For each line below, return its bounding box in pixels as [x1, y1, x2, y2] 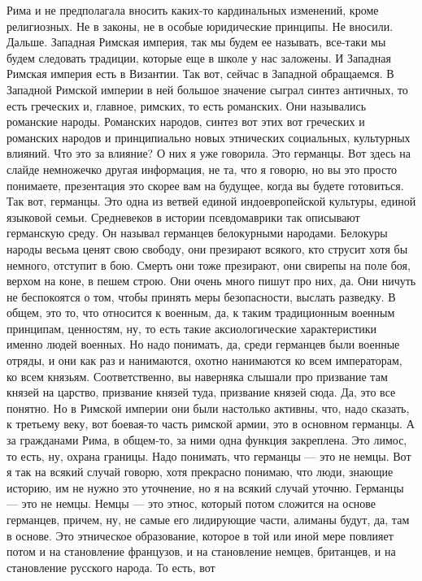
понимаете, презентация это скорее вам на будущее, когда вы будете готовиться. [7, 176, 404, 193]
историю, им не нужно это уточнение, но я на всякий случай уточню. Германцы [7, 479, 404, 496]
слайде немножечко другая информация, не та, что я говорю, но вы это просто [7, 160, 398, 177]
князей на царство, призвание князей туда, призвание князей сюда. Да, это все [7, 384, 396, 401]
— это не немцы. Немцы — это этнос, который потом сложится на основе [7, 495, 376, 512]
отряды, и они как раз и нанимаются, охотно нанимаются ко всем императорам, [7, 352, 402, 369]
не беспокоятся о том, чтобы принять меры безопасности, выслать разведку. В [7, 288, 396, 305]
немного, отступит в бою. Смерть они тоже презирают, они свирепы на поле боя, [7, 256, 411, 273]
